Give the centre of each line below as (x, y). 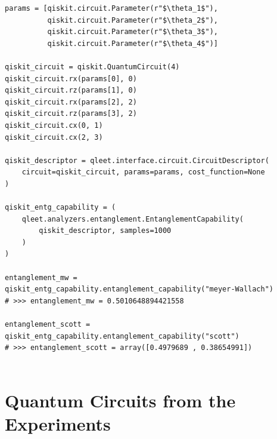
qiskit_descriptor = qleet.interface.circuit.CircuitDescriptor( (137, 160)
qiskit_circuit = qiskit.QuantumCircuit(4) (92, 67)
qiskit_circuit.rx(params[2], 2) (71, 102)
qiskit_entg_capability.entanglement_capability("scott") (122, 336)
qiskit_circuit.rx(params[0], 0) (71, 79)
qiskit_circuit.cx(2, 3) (54, 137)
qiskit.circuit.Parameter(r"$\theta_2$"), (133, 20)
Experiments (58, 423)
